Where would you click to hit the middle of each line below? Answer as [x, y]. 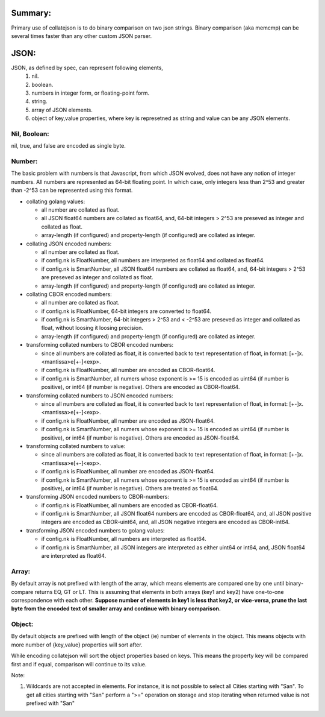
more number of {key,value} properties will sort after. [77, 645]
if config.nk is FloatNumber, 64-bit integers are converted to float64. [126, 311]
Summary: [31, 13]
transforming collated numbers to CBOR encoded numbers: [100, 345]
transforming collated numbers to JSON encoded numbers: [100, 396]
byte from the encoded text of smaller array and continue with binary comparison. [116, 608]
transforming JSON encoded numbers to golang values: [95, 530]
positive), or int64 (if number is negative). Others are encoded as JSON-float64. [141, 438]
